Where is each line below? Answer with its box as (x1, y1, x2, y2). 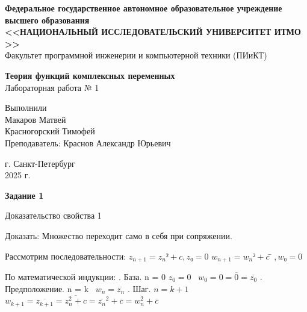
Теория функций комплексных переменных (5, 69, 175, 81)
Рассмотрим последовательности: (5, 249, 126, 262)
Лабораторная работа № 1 (5, 81, 99, 93)
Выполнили (5, 101, 47, 114)
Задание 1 (5, 189, 44, 201)
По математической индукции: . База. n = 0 (5, 270, 166, 282)
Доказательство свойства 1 (5, 209, 102, 222)
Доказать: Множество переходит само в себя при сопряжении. (5, 229, 232, 242)
